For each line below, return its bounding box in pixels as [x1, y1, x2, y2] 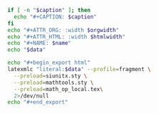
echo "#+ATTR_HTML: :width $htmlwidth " [7, 33, 126, 41]
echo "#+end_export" [7, 99, 69, 106]
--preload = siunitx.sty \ [14, 72, 88, 80]
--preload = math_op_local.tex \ [14, 85, 103, 92]
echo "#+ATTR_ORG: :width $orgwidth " [7, 26, 120, 33]
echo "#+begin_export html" [7, 59, 91, 67]
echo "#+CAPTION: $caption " [14, 13, 98, 21]
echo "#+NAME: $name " [7, 40, 72, 47]
